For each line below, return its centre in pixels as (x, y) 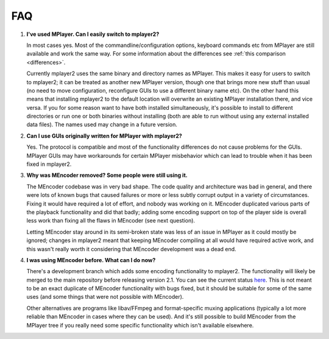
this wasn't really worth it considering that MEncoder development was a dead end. (132, 249)
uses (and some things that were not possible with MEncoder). (105, 297)
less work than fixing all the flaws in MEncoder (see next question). (111, 221)
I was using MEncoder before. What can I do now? (91, 260)
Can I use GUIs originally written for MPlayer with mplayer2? (104, 136)
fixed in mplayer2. (49, 164)
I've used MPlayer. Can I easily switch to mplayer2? (93, 34)
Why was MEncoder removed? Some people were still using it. (107, 175)
